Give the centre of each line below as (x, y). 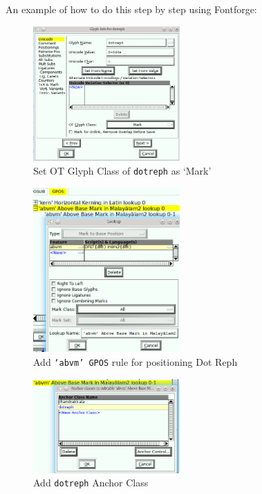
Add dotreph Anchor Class (91, 483)
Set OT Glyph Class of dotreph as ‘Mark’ (122, 171)
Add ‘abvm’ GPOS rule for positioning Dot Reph (135, 361)
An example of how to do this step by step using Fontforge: (131, 9)
